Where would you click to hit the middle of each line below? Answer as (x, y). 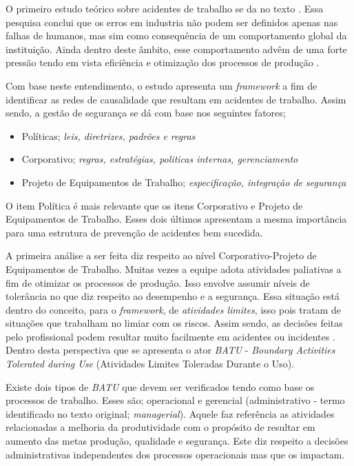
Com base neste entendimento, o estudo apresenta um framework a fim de (162, 85)
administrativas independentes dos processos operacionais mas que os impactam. (175, 454)
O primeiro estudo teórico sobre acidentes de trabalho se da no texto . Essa (165, 8)
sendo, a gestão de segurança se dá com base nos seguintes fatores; (146, 113)
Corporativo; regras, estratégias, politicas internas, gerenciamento (160, 159)
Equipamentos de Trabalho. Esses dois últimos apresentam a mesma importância (176, 219)
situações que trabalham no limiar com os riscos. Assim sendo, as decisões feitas (174, 323)
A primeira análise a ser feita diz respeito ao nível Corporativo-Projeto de (161, 255)
